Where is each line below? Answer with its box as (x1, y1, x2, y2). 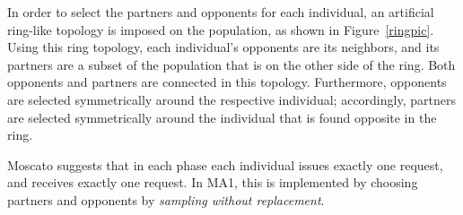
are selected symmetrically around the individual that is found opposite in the (7, 107, 437, 126)
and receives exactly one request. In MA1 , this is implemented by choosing (7, 173, 418, 192)
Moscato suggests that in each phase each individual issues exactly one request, (7, 155, 443, 174)
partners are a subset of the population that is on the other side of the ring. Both (7, 55, 456, 73)
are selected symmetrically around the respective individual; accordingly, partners (7, 90, 456, 108)
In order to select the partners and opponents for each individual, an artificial (7, 3, 434, 21)
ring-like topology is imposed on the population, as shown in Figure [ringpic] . (7, 20, 434, 39)
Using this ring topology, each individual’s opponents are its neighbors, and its (7, 38, 440, 56)
